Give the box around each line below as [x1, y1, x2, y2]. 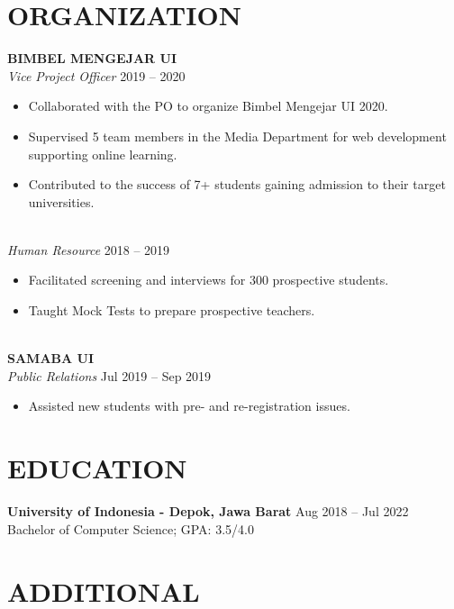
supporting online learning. [28, 144, 177, 163]
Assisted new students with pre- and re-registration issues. [28, 396, 350, 415]
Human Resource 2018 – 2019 [7, 240, 170, 259]
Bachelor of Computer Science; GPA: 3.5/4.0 [7, 519, 254, 538]
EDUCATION [7, 450, 187, 486]
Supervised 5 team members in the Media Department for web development [28, 126, 447, 145]
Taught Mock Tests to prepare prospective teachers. [28, 301, 315, 320]
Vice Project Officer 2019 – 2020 [7, 66, 186, 85]
